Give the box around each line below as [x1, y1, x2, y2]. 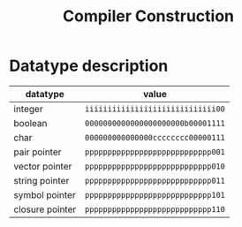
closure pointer [13, 203, 77, 216]
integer [13, 102, 43, 115]
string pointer [13, 174, 70, 186]
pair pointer [13, 146, 62, 158]
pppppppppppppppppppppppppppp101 [85, 190, 225, 200]
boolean [13, 117, 48, 129]
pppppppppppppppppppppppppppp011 [85, 175, 225, 185]
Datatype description [9, 56, 169, 76]
